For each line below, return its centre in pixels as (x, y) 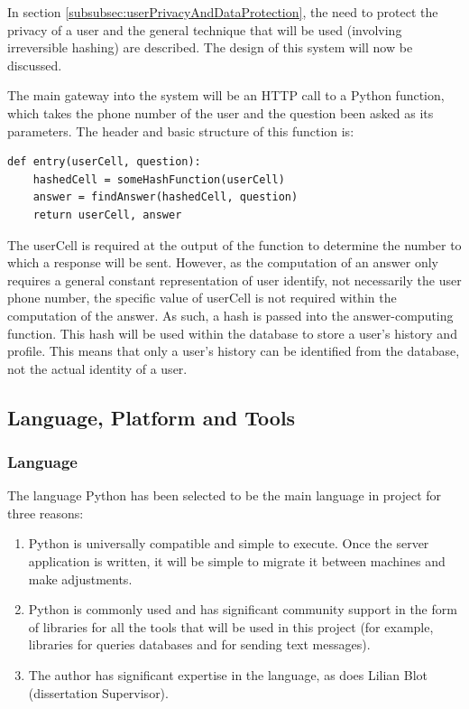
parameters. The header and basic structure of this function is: (181, 131)
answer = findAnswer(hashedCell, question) (166, 197)
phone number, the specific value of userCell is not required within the (202, 298)
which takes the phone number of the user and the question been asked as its (221, 112)
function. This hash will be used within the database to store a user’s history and (232, 333)
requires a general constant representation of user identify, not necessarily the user (234, 280)
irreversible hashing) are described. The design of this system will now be (210, 47)
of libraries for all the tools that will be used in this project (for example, (231, 626)
